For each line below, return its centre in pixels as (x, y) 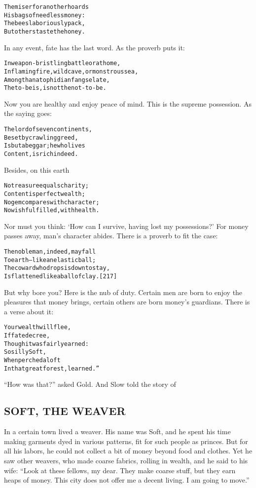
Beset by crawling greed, (41, 137)
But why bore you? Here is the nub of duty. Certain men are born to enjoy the (123, 292)
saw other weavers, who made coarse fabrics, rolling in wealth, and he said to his (126, 460)
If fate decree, (27, 336)
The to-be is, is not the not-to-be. (55, 88)
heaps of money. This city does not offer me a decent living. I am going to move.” (127, 480)
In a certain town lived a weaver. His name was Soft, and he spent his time (117, 432)
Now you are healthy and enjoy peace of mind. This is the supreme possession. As (128, 103)
